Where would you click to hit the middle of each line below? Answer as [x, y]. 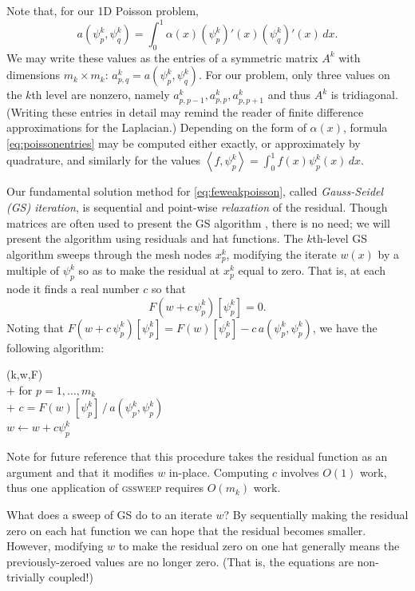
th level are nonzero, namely [101, 95]
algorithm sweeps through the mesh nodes [109, 254]
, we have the [345, 327]
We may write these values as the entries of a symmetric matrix [162, 57]
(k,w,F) [25, 374]
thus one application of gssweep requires [105, 488]
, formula [366, 127]
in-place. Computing [219, 472]
